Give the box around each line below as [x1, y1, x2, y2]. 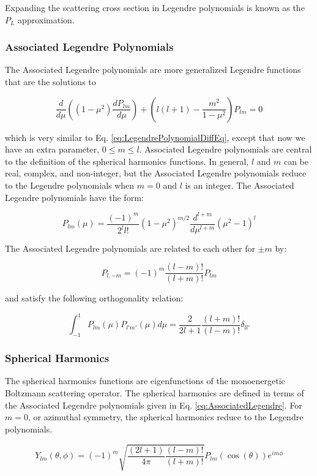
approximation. [18, 13, 75, 26]
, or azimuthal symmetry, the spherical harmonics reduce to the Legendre [28, 410, 304, 423]
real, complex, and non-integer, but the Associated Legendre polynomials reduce [5, 167, 307, 179]
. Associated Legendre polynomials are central [139, 143, 312, 156]
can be [283, 154, 308, 167]
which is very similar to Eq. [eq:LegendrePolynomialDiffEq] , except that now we [5, 130, 305, 143]
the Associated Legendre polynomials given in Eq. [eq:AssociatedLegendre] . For [5, 398, 302, 411]
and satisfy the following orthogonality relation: [5, 292, 184, 304]
